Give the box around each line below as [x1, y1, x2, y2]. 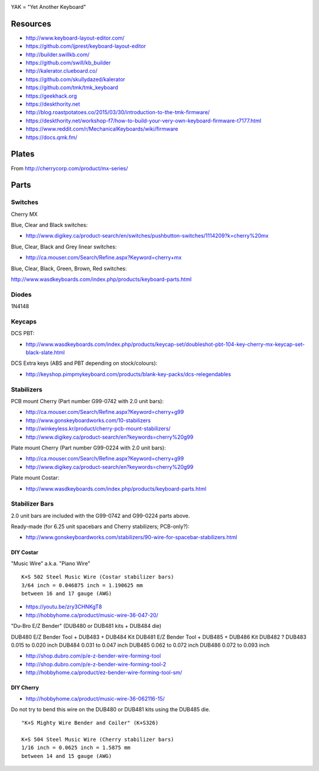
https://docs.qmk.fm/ [25, 134, 77, 141]
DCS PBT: [11, 330, 35, 337]
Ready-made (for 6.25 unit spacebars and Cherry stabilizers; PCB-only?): [11, 523, 190, 530]
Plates [11, 149, 35, 159]
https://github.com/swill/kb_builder [25, 59, 111, 66]
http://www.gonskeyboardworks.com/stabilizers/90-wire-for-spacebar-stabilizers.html [25, 534, 237, 541]
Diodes [11, 290, 32, 299]
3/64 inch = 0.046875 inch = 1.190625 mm [21, 582, 143, 588]
